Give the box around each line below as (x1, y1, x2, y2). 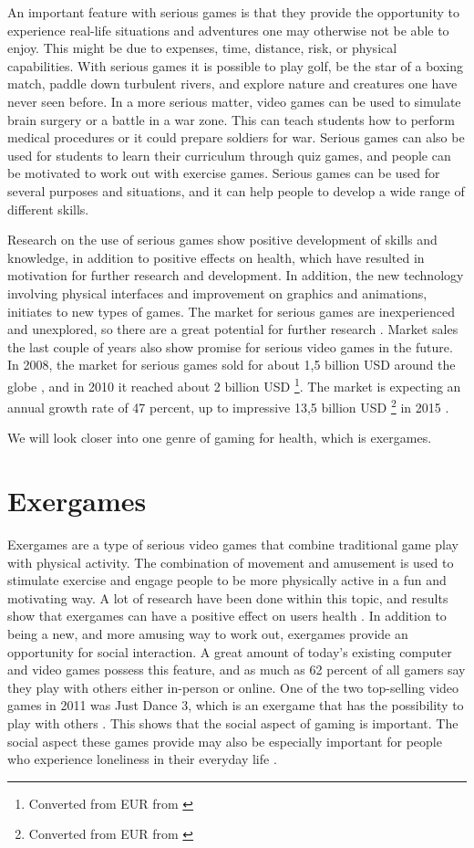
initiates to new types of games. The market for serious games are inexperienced (7, 301, 455, 320)
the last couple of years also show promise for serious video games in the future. (7, 337, 453, 356)
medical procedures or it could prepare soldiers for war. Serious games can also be (7, 128, 465, 147)
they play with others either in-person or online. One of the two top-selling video (7, 677, 459, 696)
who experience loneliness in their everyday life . (7, 749, 277, 769)
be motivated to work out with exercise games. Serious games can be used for (7, 163, 440, 183)
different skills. (7, 199, 89, 218)
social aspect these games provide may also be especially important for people (7, 731, 442, 750)
